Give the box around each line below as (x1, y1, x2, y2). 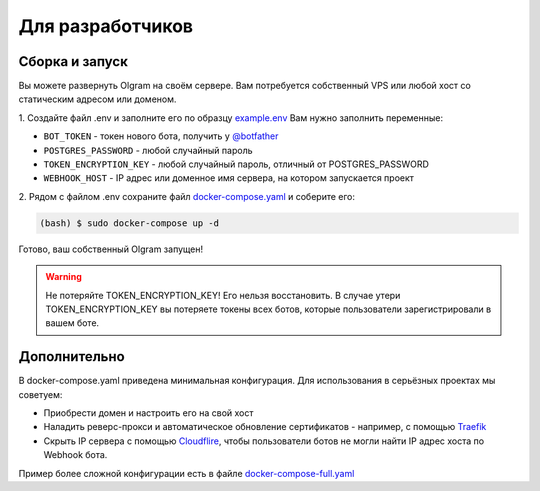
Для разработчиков (18, 15, 194, 37)
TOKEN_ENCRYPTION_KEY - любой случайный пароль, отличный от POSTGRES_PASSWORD (43, 158, 430, 170)
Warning (45, 271, 82, 283)
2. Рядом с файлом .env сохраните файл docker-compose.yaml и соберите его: (18, 190, 355, 202)
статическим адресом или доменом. (18, 93, 177, 105)
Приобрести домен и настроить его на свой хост (43, 407, 254, 419)
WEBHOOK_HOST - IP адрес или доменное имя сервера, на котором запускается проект (43, 172, 415, 184)
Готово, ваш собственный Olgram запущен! (18, 243, 204, 255)
